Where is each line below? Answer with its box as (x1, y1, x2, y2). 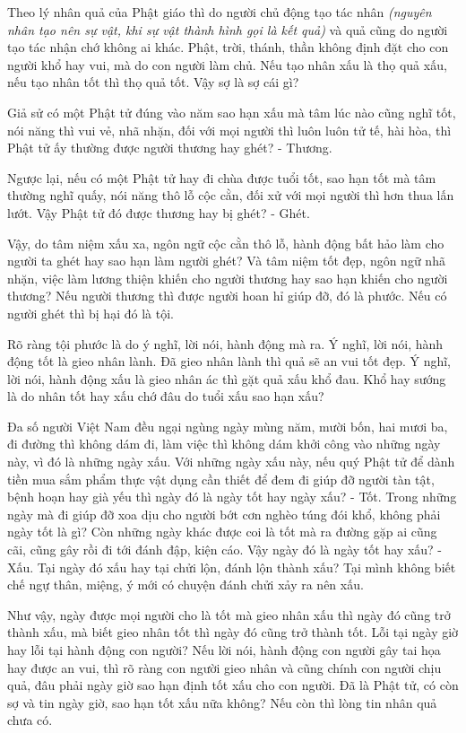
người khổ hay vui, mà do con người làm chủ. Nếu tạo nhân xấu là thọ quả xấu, (7, 55, 447, 74)
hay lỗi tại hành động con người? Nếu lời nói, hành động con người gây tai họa (7, 641, 441, 659)
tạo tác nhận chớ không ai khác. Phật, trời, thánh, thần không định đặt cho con (7, 38, 449, 57)
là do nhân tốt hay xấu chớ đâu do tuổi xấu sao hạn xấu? (7, 387, 324, 406)
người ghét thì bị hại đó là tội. (7, 303, 174, 322)
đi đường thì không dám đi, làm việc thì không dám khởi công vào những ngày (7, 434, 441, 453)
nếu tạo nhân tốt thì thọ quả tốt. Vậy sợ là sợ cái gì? (7, 73, 299, 92)
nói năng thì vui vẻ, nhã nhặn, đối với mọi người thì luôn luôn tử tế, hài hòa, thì (7, 120, 452, 139)
